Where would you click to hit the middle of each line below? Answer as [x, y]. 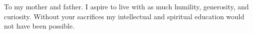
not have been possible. [39, 26]
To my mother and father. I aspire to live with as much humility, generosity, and [126, 6]
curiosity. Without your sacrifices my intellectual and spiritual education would [124, 16]
